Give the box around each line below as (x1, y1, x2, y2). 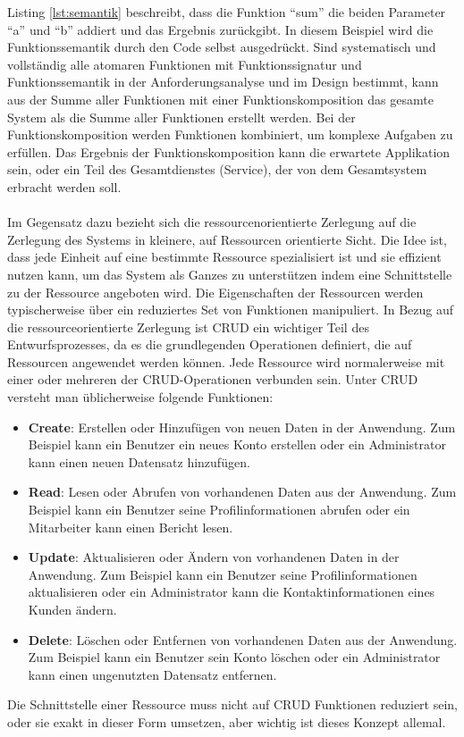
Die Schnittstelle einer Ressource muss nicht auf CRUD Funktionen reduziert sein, (7, 695, 459, 714)
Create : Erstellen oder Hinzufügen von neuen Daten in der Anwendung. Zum (28, 417, 456, 436)
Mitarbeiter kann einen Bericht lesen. (28, 517, 233, 536)
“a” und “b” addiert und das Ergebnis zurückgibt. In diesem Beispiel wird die (7, 20, 434, 38)
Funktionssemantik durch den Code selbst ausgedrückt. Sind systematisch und (7, 38, 436, 56)
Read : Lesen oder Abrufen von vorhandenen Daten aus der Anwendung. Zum (28, 482, 457, 501)
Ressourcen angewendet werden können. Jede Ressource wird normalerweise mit (7, 352, 445, 371)
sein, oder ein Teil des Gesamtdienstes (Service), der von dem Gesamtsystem (7, 160, 427, 179)
